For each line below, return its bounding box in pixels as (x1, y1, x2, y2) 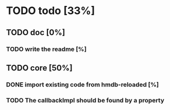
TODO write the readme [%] (6, 45, 87, 53)
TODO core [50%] (6, 63, 73, 73)
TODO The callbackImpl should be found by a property (6, 96, 165, 104)
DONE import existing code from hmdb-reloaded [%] (6, 80, 159, 88)
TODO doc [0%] (6, 27, 66, 37)
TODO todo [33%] (6, 4, 96, 18)
